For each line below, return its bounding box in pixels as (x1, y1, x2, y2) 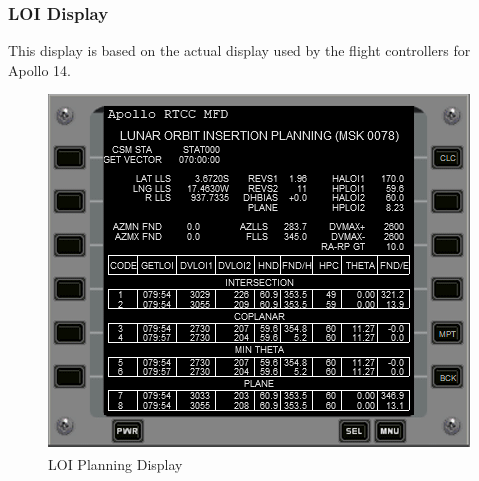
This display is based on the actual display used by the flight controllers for (8, 40, 471, 61)
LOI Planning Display (48, 454, 183, 474)
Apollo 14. (8, 59, 72, 80)
